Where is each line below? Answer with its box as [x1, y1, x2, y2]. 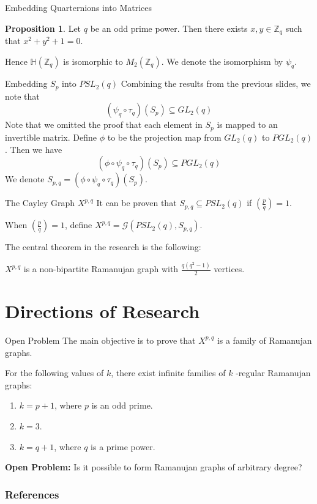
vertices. [214, 262, 245, 275]
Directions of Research [5, 298, 200, 324]
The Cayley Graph [5, 196, 75, 209]
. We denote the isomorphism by [161, 54, 283, 67]
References [5, 486, 59, 502]
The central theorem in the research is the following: [5, 240, 201, 253]
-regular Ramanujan [236, 366, 311, 379]
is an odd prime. [91, 399, 153, 412]
